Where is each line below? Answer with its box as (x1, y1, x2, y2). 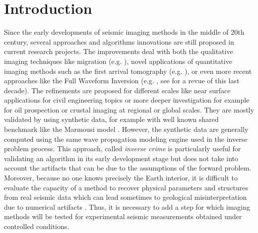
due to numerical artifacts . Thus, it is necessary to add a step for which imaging (4, 201, 251, 212)
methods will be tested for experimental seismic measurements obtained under (4, 211, 242, 222)
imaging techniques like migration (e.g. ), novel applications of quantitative (4, 56, 232, 66)
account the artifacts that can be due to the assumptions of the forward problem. (4, 163, 252, 173)
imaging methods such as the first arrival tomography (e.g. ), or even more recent (4, 65, 252, 76)
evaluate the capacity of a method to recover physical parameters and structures (4, 182, 249, 192)
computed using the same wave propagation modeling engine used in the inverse (4, 133, 248, 144)
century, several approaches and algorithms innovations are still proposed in (4, 36, 234, 47)
